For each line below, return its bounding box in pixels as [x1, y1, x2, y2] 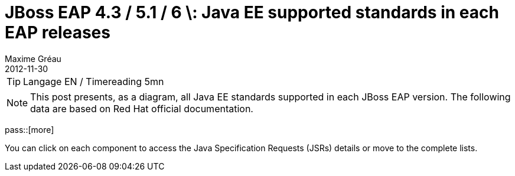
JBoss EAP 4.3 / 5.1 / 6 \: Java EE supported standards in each [5, 2, 499, 22]
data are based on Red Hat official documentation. [30, 102, 253, 115]
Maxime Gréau [5, 53, 61, 64]
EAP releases [5, 22, 110, 43]
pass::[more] [5, 124, 54, 135]
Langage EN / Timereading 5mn [23, 75, 164, 87]
